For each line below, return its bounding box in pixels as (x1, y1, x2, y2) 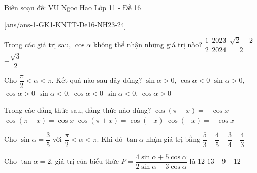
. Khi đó (97, 134, 123, 145)
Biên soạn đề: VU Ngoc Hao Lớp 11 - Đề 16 (4, 2, 141, 12)
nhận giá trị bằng (146, 134, 201, 145)
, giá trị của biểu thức (51, 156, 119, 166)
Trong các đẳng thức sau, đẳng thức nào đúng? (4, 104, 151, 115)
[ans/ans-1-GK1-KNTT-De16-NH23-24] (4, 19, 126, 30)
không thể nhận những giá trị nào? (93, 39, 202, 50)
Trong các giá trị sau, (4, 39, 71, 50)
